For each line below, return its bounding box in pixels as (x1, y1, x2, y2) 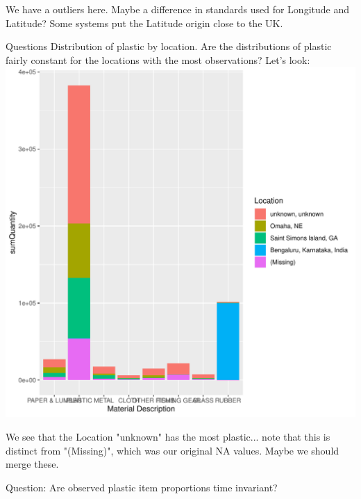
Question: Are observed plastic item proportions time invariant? (6, 480, 278, 494)
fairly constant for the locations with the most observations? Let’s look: (6, 52, 310, 67)
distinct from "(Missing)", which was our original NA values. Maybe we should (6, 443, 339, 457)
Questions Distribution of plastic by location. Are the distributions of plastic (6, 39, 332, 54)
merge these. (6, 457, 59, 471)
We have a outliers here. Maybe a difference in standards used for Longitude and (6, 2, 349, 16)
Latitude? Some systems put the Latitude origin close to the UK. (6, 15, 283, 30)
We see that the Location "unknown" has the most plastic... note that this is (6, 429, 330, 443)
